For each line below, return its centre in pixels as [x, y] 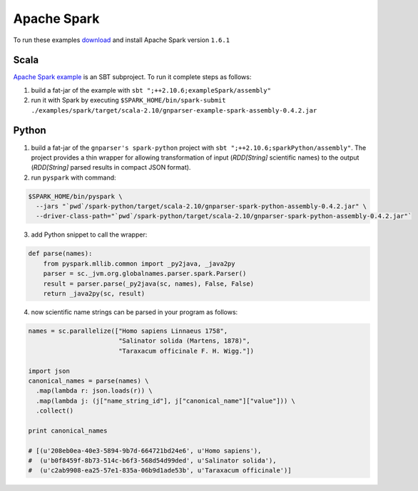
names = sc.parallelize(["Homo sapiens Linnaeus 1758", [128, 331]
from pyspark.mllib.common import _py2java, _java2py [139, 263]
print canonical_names [68, 430]
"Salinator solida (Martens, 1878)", [184, 341]
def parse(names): [60, 254]
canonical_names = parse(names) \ [88, 381]
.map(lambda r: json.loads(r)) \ [94, 391]
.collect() [55, 411]
